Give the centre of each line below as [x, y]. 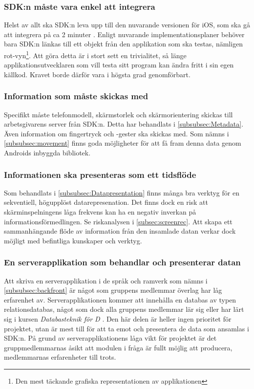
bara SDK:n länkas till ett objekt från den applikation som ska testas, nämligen [124, 44]
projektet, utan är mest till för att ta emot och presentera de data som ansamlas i [127, 328]
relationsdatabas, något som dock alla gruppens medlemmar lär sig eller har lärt [124, 309]
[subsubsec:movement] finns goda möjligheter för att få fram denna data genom [123, 143]
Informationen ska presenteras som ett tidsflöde [100, 174]
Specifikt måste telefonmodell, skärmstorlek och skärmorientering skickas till [118, 114]
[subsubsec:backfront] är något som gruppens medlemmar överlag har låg [113, 290]
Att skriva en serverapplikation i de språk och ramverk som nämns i [106, 280]
